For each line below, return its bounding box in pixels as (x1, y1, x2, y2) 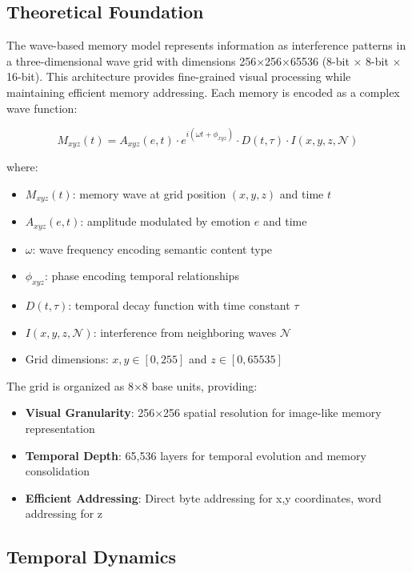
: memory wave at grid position (72, 185, 226, 202)
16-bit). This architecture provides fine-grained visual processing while (6, 68, 351, 85)
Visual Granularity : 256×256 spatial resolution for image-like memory (25, 404, 382, 421)
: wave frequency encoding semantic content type (32, 240, 273, 257)
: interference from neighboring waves (93, 323, 277, 340)
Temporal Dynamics (6, 544, 177, 569)
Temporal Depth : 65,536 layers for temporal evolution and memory (25, 447, 366, 463)
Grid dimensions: (25, 351, 109, 367)
